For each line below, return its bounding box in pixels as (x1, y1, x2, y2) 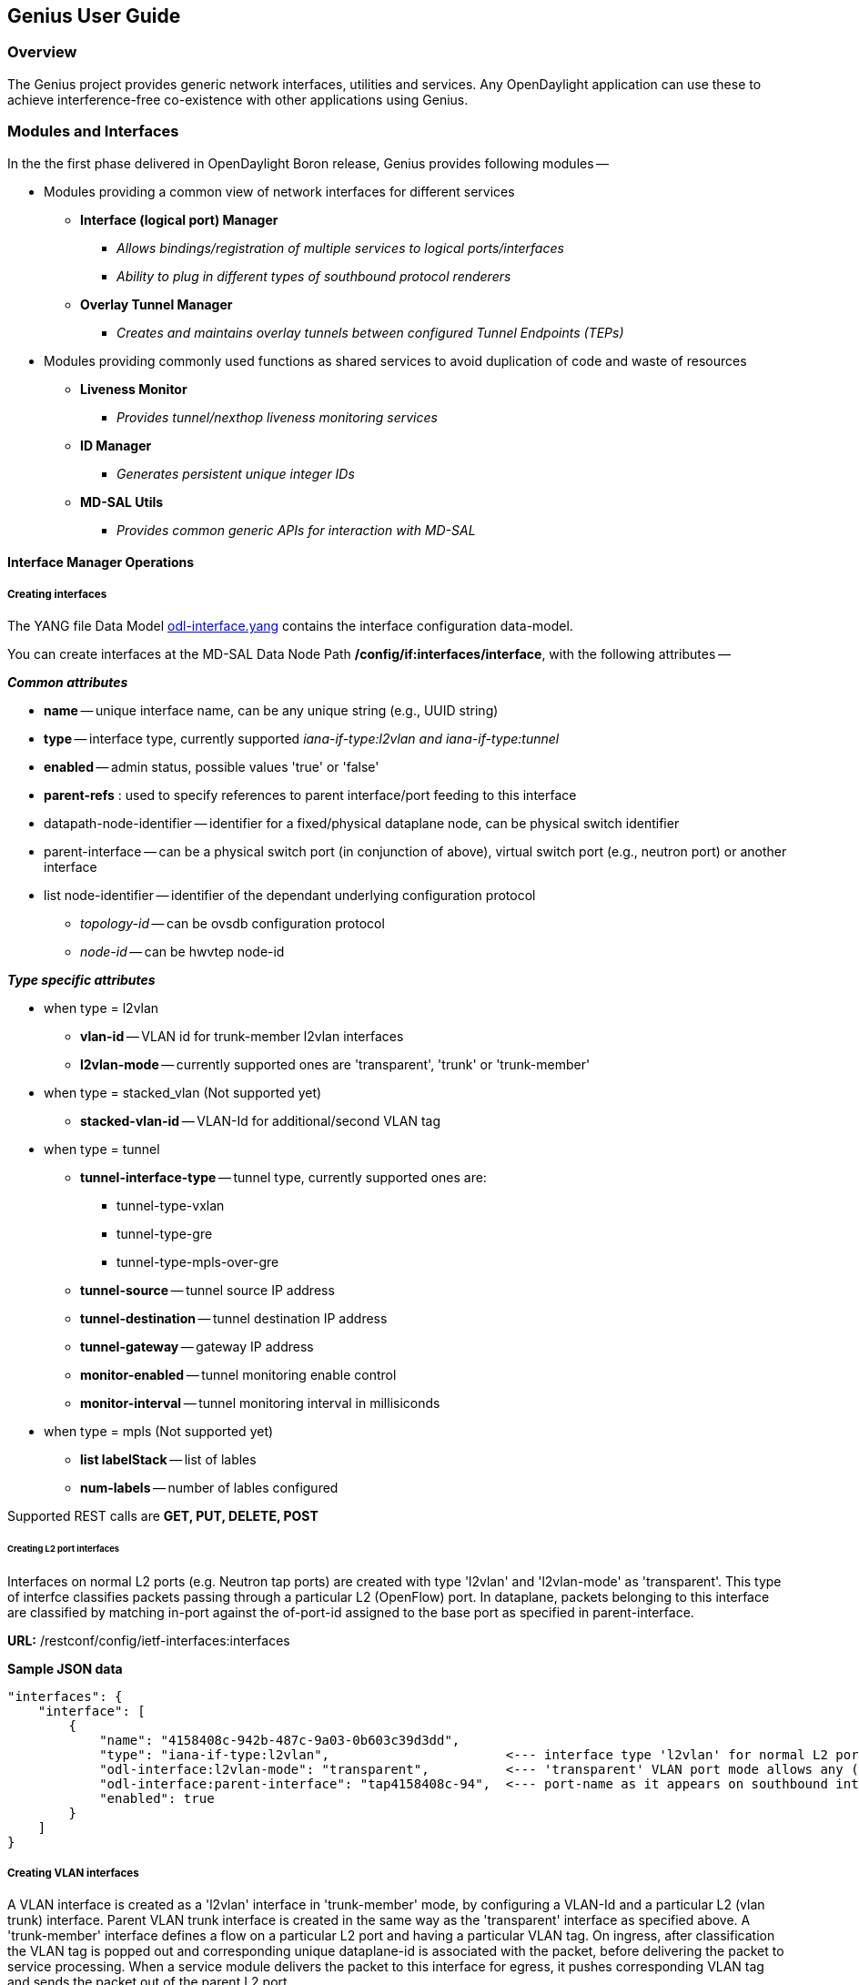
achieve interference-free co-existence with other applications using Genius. (7, 91, 469, 107)
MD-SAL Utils (80, 493, 164, 510)
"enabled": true (99, 1790, 215, 1806)
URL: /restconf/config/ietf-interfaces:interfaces (7, 1632, 290, 1648)
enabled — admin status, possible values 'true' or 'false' (44, 758, 379, 775)
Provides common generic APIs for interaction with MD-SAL (116, 522, 476, 538)
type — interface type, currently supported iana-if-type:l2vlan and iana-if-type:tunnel (44, 730, 560, 746)
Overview (7, 43, 77, 62)
